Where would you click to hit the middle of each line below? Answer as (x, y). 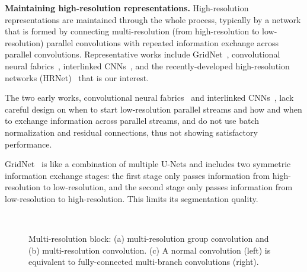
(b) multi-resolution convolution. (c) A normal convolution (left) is (150, 250)
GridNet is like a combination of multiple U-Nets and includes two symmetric (148, 164)
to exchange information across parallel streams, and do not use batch (132, 121)
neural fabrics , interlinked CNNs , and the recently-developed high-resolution (147, 65)
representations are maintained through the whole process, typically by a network (153, 19)
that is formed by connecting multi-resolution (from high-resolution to (132, 31)
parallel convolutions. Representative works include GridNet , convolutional (143, 54)
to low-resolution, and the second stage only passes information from (168, 187)
